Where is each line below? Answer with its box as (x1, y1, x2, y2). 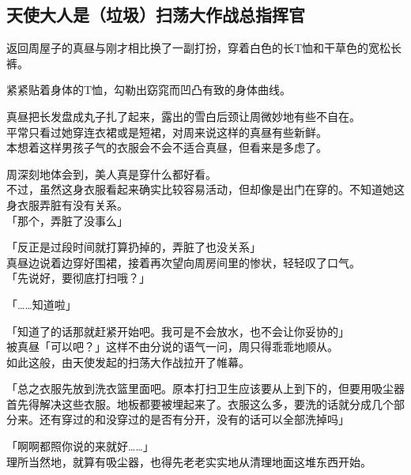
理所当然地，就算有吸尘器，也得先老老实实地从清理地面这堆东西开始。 (6, 453, 371, 469)
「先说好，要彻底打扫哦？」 (6, 270, 150, 286)
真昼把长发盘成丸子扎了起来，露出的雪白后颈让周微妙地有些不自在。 (6, 107, 360, 124)
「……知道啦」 (6, 296, 77, 312)
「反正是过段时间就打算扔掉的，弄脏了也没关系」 (6, 239, 261, 255)
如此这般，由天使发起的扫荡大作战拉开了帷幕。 (6, 353, 250, 370)
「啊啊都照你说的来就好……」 (6, 438, 154, 454)
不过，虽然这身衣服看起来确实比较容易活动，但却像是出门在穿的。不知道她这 (6, 181, 405, 198)
